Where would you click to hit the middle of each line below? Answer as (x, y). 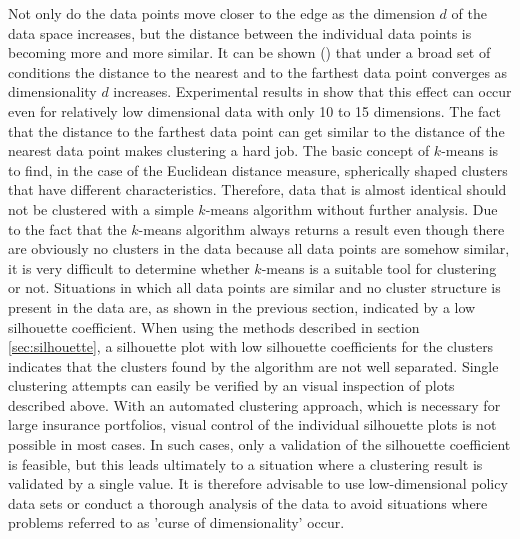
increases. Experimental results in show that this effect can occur (312, 91)
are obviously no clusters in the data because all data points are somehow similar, (259, 248)
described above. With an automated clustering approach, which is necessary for (254, 404)
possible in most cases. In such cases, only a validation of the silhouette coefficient (259, 444)
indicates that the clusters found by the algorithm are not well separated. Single (253, 365)
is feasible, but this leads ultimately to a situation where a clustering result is (245, 463)
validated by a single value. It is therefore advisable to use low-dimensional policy (258, 483)
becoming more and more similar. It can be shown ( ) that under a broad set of (249, 52)
